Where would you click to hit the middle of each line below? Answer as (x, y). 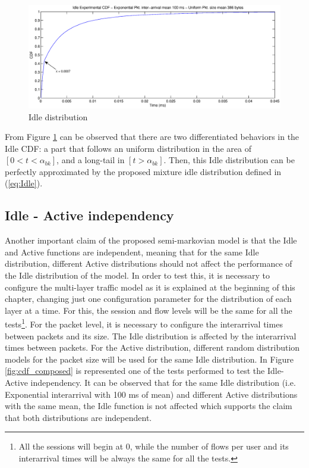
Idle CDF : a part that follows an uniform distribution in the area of (128, 148)
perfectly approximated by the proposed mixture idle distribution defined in (143, 171)
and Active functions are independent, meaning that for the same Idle (132, 252)
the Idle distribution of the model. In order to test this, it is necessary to (137, 275)
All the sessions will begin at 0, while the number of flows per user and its (154, 446)
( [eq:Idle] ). (24, 183)
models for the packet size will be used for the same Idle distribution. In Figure (149, 359)
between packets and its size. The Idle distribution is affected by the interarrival (151, 336)
